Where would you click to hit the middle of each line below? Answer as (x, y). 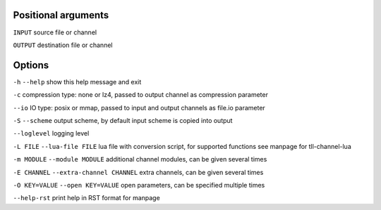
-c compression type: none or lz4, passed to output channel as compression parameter (140, 95)
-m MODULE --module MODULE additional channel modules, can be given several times (140, 159)
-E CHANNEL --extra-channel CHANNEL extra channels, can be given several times (138, 172)
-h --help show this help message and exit (77, 81)
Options (31, 65)
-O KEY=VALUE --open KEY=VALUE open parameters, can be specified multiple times (139, 185)
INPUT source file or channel (55, 32)
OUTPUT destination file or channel (63, 45)
